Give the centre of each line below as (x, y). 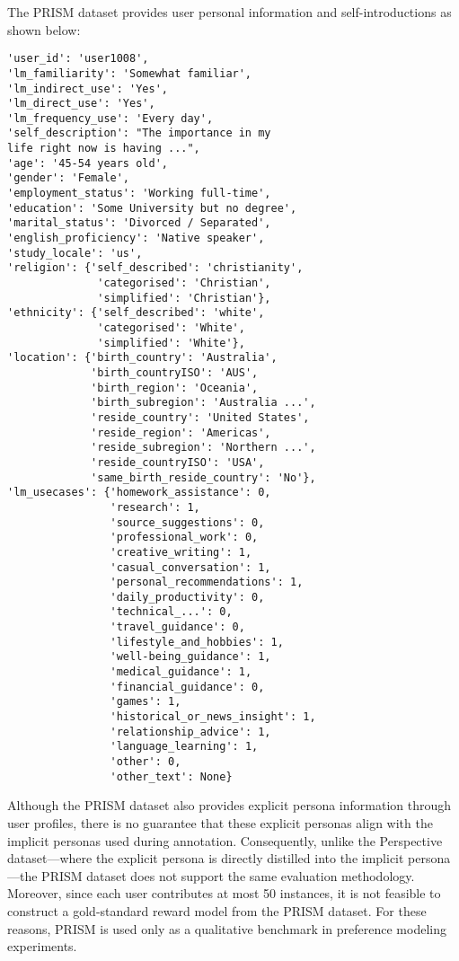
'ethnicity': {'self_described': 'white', (136, 313)
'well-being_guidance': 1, (190, 657)
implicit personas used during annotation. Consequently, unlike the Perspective (225, 840)
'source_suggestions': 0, (187, 522)
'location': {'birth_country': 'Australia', (142, 358)
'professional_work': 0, (184, 538)
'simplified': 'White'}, (171, 343)
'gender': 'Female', (69, 178)
